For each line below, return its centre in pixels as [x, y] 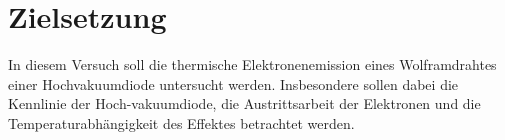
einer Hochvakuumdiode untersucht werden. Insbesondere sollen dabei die [233, 83]
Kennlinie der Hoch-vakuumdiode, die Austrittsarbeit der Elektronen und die [244, 103]
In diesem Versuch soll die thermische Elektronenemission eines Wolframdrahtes [252, 64]
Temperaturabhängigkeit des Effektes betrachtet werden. [181, 122]
